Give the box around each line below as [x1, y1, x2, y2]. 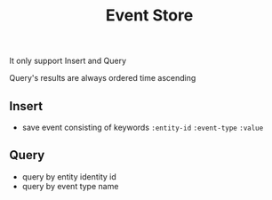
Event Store [105, 5, 194, 26]
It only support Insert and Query [9, 55, 127, 67]
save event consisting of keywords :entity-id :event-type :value [21, 122, 264, 132]
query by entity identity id [21, 171, 117, 182]
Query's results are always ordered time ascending [9, 73, 196, 84]
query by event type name [21, 180, 119, 191]
